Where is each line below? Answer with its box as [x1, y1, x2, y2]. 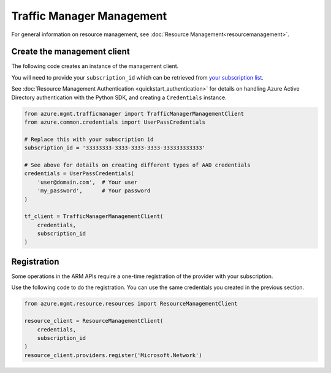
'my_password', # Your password [37, 187, 151, 194]
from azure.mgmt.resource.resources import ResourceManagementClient [24, 300, 238, 307]
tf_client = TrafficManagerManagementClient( [24, 213, 164, 220]
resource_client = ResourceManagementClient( [24, 317, 164, 325]
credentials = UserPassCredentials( [24, 170, 135, 177]
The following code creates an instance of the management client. [11, 62, 179, 70]
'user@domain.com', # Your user [37, 178, 138, 186]
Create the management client [11, 47, 130, 57]
